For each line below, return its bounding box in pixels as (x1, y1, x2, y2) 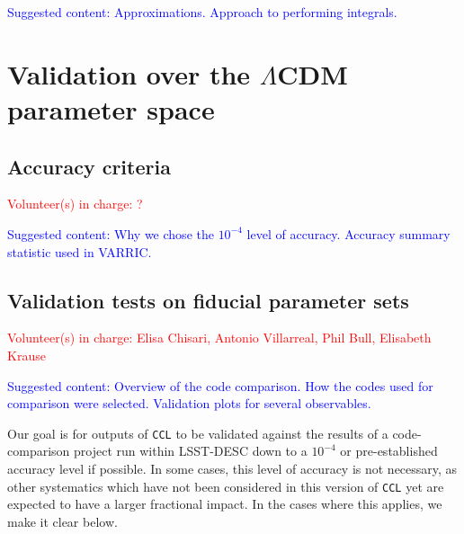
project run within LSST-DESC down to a (74, 441, 308, 460)
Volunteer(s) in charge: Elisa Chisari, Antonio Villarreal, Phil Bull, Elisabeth (7, 328, 432, 347)
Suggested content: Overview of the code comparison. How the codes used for (7, 376, 433, 395)
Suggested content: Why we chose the (7, 224, 214, 243)
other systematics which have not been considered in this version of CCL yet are (7, 476, 444, 495)
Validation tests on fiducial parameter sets (7, 286, 409, 314)
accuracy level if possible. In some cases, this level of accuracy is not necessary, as (7, 458, 458, 477)
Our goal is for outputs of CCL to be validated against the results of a (7, 423, 388, 442)
